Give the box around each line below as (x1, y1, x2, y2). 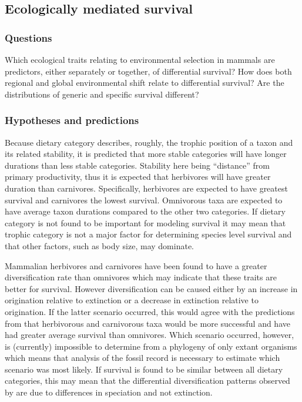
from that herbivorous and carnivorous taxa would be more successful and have (5, 317, 290, 329)
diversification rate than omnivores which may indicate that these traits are (5, 271, 277, 283)
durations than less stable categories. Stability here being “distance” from (5, 159, 270, 171)
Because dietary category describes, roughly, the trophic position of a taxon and (5, 136, 293, 148)
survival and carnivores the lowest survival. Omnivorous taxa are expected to (5, 193, 283, 206)
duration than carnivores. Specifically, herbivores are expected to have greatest (5, 182, 288, 194)
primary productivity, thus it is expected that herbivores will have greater (5, 170, 271, 183)
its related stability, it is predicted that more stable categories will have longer (5, 148, 287, 160)
